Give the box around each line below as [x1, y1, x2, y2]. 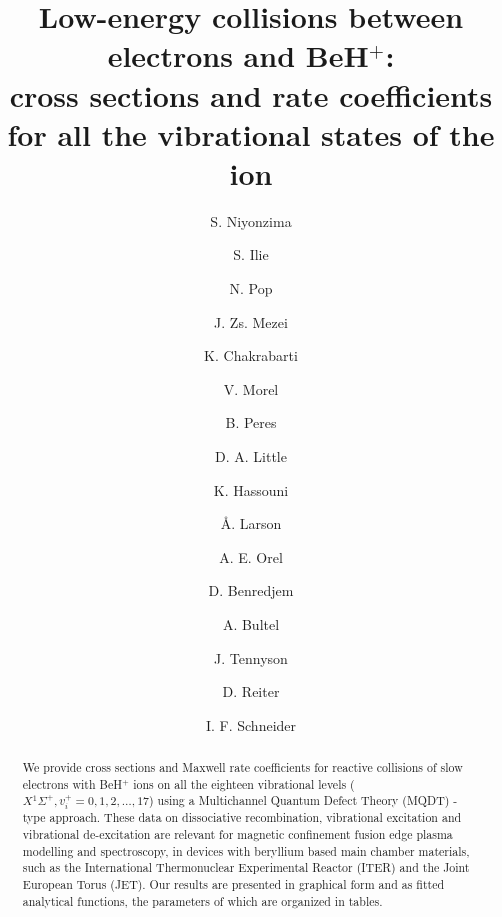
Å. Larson [220, 513, 282, 534]
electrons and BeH [107, 35, 369, 76]
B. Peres [225, 412, 277, 433]
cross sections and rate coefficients [9, 74, 493, 115]
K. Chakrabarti [204, 345, 298, 366]
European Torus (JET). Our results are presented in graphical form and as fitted [22, 875, 445, 892]
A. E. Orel [219, 546, 283, 567]
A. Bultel [222, 614, 280, 634]
